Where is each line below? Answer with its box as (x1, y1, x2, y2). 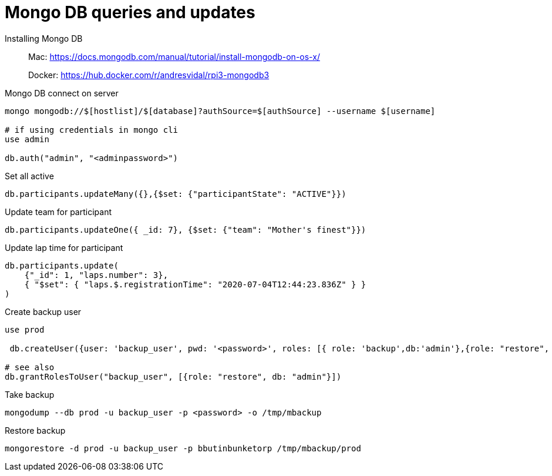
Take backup (5, 389, 55, 400)
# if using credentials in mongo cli (5, 125, 179, 135)
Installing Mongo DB (5, 33, 83, 43)
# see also (5, 362, 55, 372)
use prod (5, 324, 45, 334)
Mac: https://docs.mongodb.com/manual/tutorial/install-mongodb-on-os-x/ (28, 51, 320, 62)
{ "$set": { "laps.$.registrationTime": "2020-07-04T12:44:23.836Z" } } (24, 279, 366, 289)
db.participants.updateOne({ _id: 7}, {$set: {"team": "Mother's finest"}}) (5, 224, 366, 234)
